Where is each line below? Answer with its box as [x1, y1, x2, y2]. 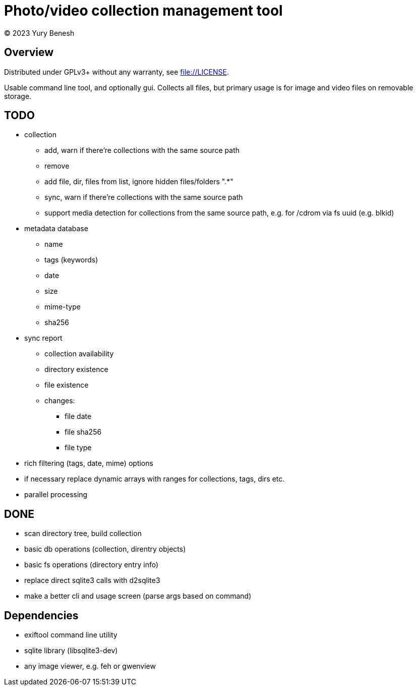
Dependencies [4, 609, 79, 622]
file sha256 [65, 428, 102, 437]
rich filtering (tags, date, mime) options [24, 459, 153, 468]
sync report [24, 334, 63, 343]
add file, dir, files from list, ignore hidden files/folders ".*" [44, 177, 233, 186]
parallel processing [24, 490, 88, 499]
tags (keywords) [44, 255, 98, 264]
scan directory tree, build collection [24, 529, 142, 538]
